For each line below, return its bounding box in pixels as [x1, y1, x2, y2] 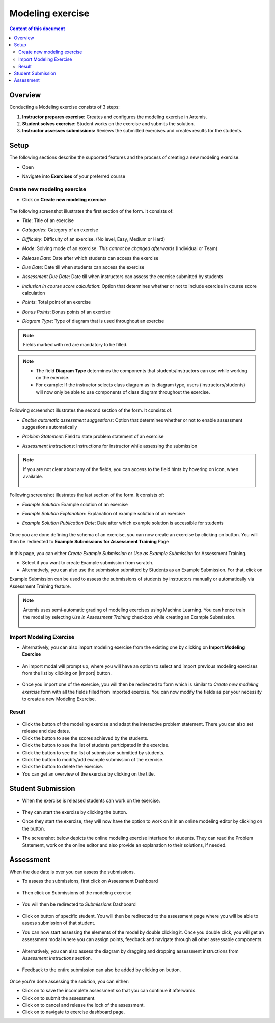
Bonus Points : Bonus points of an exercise [22, 309, 111, 315]
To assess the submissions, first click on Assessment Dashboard [22, 878, 158, 884]
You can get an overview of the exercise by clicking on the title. [22, 770, 155, 777]
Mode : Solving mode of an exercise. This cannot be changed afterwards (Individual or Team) [22, 245, 218, 252]
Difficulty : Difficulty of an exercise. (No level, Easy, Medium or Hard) [22, 236, 166, 242]
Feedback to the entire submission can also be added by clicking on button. [22, 966, 181, 973]
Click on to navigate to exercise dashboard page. [22, 1009, 125, 1015]
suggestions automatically [22, 424, 77, 430]
